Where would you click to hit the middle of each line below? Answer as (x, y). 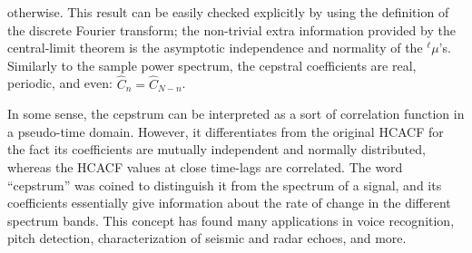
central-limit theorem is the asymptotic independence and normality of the (215, 48)
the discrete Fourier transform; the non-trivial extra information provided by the (231, 29)
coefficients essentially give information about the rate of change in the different (229, 203)
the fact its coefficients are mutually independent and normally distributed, (216, 149)
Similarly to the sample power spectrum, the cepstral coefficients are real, (212, 65)
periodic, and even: (60, 83)
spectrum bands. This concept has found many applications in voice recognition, (231, 220)
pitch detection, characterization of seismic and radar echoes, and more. (207, 238)
